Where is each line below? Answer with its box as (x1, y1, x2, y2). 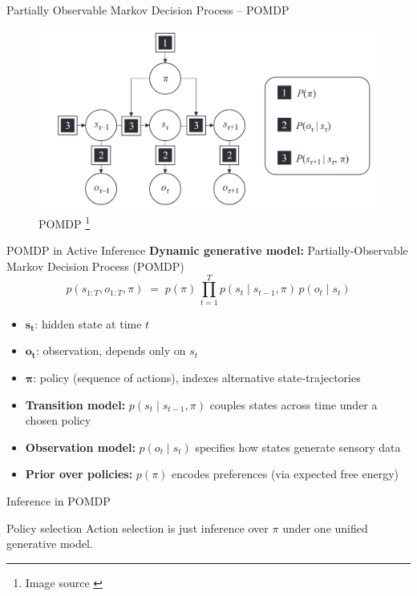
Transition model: (25, 396, 126, 413)
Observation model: (25, 438, 136, 455)
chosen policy (25, 412, 91, 429)
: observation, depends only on (36, 342, 186, 359)
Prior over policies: (25, 465, 133, 482)
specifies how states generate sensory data (195, 438, 401, 455)
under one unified (282, 519, 368, 536)
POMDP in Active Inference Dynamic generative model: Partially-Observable (6, 242, 408, 259)
